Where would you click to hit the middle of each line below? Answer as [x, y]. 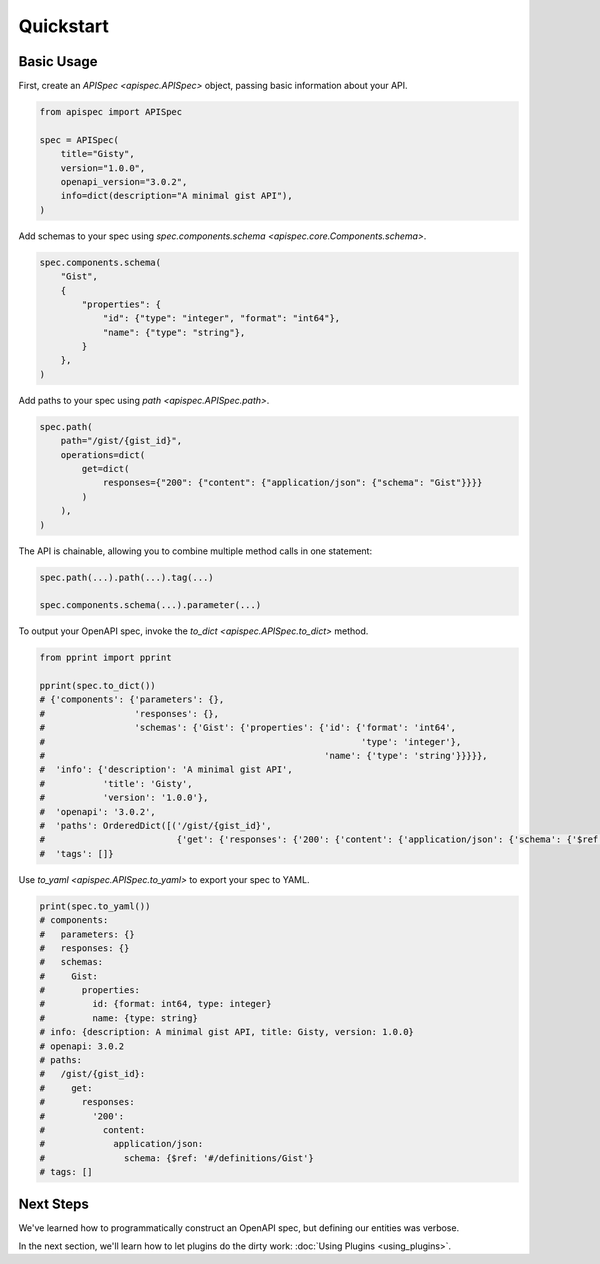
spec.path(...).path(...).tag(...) [126, 577]
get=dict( [105, 469]
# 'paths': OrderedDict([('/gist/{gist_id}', [155, 825]
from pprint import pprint [105, 658]
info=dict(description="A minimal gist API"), [177, 196]
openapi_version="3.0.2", [124, 181]
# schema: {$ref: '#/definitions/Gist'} [176, 1158]
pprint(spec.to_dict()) [98, 686]
